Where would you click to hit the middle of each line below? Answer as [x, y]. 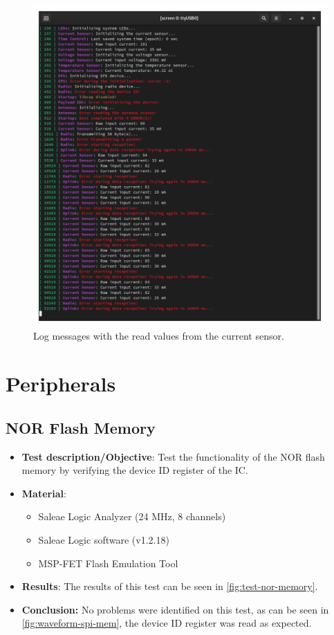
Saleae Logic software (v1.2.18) [104, 540]
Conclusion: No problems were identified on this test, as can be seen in [175, 609]
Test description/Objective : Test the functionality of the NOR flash [173, 456]
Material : [44, 493]
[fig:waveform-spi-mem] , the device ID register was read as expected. [167, 623]
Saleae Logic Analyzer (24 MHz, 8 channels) [132, 516]
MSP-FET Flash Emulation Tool [108, 563]
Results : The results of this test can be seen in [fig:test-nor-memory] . [170, 586]
